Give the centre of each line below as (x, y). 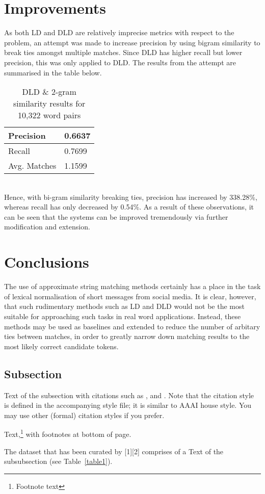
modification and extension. (47, 227)
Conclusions (47, 262)
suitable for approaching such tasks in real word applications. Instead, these (123, 316)
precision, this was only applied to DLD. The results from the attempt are (120, 62)
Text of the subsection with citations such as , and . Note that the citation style (129, 395)
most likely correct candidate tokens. (61, 346)
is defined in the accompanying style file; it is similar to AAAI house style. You (128, 405)
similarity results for (49, 103)
